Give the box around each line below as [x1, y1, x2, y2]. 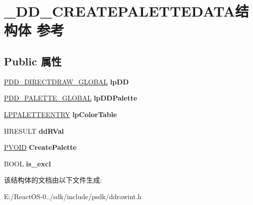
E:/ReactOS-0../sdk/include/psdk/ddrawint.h [4, 191, 142, 201]
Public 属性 [4, 53, 62, 68]
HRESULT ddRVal [4, 125, 64, 136]
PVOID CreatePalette [4, 142, 77, 152]
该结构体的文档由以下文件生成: [4, 175, 102, 185]
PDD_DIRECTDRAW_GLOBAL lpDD [4, 76, 129, 86]
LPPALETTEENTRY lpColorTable [4, 109, 117, 119]
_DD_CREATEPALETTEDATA [4, 1, 235, 21]
